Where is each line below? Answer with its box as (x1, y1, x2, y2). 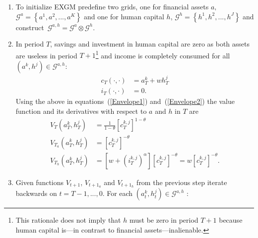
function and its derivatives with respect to (15, 105, 147, 116)
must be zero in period (129, 215, 198, 225)
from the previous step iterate (136, 177, 227, 187)
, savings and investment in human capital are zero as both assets (50, 39, 250, 49)
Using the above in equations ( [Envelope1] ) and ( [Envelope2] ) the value (15, 96, 235, 106)
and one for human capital (84, 11, 164, 21)
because (219, 215, 243, 225)
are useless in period (15, 50, 77, 60)
